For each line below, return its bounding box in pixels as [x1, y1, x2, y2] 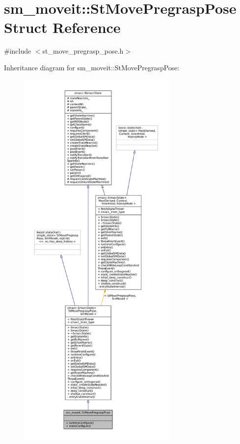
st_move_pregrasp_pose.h [42, 46, 124, 56]
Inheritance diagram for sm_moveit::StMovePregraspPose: [4, 62, 180, 72]
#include [4, 46, 31, 56]
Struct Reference [4, 17, 121, 37]
